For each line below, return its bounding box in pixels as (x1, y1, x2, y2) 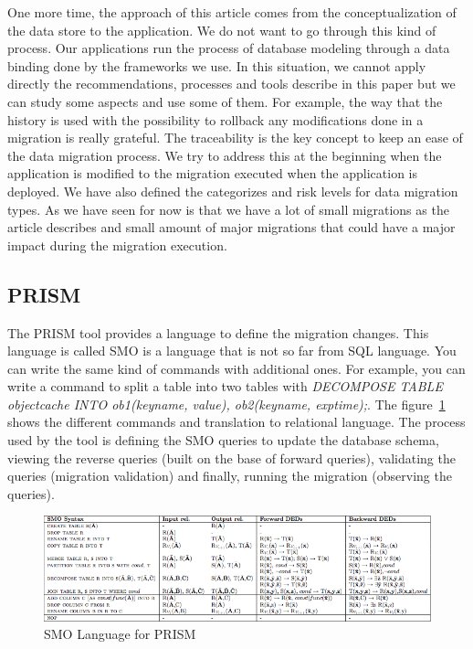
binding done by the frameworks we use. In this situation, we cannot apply (7, 56, 426, 75)
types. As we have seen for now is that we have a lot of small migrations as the (7, 199, 449, 218)
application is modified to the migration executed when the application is (7, 164, 417, 183)
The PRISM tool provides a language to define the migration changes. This (7, 323, 429, 342)
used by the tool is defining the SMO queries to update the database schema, (7, 431, 439, 450)
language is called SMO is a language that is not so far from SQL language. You (7, 341, 457, 360)
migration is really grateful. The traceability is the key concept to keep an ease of (7, 128, 463, 147)
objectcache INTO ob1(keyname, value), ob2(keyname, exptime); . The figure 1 (7, 394, 446, 413)
